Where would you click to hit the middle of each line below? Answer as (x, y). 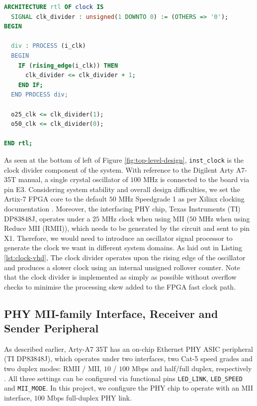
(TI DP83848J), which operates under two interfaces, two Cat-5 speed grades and (128, 358)
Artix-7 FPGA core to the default (56, 199)
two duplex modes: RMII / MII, (53, 368)
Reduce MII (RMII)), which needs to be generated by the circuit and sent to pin (127, 228)
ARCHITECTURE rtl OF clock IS (54, 7)
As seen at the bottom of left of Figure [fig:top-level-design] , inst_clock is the (124, 159)
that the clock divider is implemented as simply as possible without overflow (120, 277)
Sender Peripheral (51, 328)
